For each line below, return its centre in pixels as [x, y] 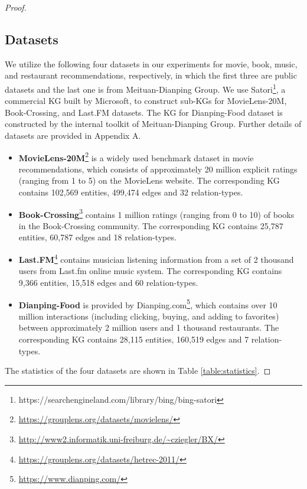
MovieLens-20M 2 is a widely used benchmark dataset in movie [136, 157]
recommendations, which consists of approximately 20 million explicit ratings [158, 169]
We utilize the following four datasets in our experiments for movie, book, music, [151, 63]
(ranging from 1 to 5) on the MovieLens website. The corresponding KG [149, 180]
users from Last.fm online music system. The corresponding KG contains [150, 271]
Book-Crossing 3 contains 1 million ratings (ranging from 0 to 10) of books [156, 213]
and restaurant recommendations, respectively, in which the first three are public [151, 75]
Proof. [16, 7]
